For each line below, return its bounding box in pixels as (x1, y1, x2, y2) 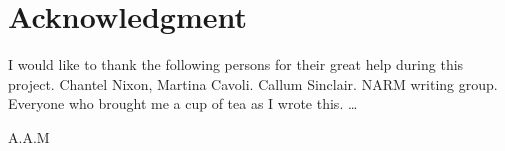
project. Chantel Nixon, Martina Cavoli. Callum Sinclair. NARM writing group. (8, 73, 498, 94)
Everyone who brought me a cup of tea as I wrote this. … (8, 93, 358, 114)
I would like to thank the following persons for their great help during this (8, 54, 464, 75)
